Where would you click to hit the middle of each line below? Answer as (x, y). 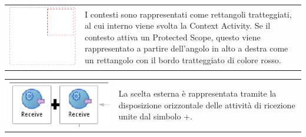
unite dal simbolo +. (155, 116)
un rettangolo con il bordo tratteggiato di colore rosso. (183, 60)
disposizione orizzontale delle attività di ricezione (207, 105)
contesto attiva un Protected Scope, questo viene (172, 37)
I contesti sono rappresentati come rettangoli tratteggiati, (188, 14)
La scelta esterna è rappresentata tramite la (197, 93)
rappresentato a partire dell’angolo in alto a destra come (186, 48)
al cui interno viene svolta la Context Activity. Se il (177, 25)
